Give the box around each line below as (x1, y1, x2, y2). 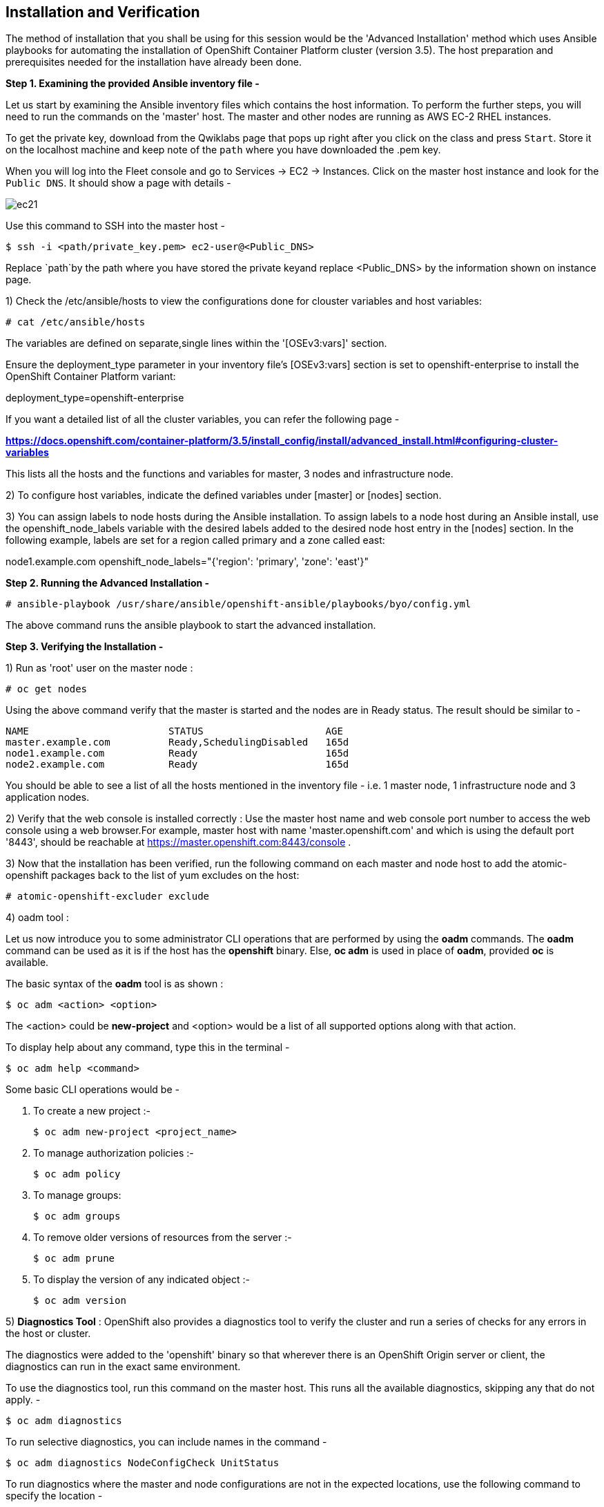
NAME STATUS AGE (6, 726, 343, 737)
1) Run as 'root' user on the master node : (6, 662, 193, 674)
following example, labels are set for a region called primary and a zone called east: (6, 534, 385, 547)
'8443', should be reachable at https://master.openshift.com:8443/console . (6, 836, 351, 849)
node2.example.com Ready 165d (6, 759, 349, 770)
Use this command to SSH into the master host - (6, 220, 225, 232)
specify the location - (6, 1490, 103, 1502)
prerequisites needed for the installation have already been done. (6, 56, 302, 68)
